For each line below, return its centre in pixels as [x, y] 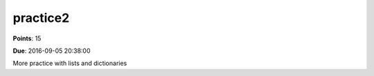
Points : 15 [27, 38]
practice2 [41, 18]
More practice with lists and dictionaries [70, 63]
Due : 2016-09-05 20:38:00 [52, 51]
